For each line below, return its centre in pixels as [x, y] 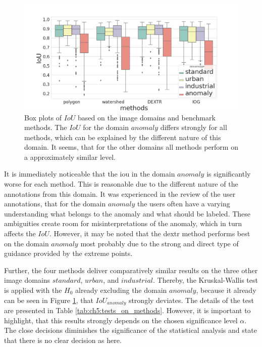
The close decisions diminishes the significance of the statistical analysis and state [130, 330]
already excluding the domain [121, 290]
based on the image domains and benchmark [147, 117]
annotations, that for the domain [55, 204]
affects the [20, 233]
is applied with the [33, 290]
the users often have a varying [184, 204]
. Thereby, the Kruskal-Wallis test [205, 280]
